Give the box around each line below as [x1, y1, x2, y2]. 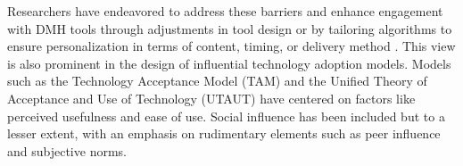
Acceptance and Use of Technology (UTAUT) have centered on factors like [7, 88, 416, 107]
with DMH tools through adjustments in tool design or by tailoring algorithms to [7, 19, 452, 37]
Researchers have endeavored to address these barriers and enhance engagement [7, 2, 443, 20]
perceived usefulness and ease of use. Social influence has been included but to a [7, 106, 445, 125]
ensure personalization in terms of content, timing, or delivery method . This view [7, 37, 456, 55]
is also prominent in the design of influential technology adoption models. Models [7, 54, 451, 72]
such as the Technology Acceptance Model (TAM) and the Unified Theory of [7, 71, 427, 90]
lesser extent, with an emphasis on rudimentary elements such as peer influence [7, 124, 441, 143]
